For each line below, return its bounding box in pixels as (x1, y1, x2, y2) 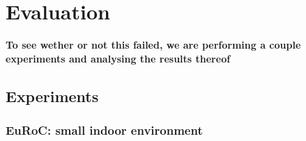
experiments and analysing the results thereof (6, 51, 231, 65)
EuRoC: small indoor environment (6, 122, 203, 139)
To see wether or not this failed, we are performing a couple (6, 38, 301, 52)
